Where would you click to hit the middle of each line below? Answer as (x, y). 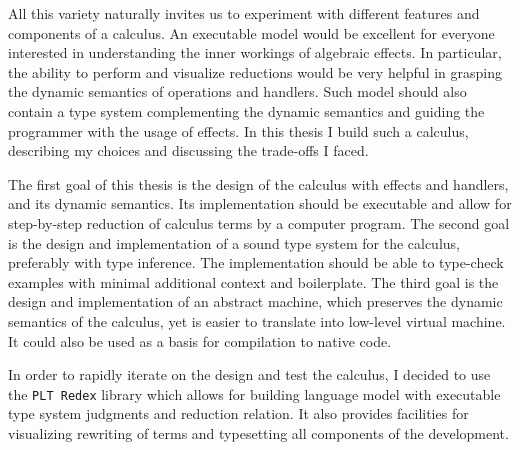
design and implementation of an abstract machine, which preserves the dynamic (255, 301)
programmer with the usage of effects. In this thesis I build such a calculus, (238, 130)
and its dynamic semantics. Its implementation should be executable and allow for (260, 203)
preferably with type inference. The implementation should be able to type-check (256, 262)
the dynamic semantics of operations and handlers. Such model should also (237, 91)
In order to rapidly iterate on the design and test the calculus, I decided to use (249, 374)
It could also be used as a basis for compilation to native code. (200, 340)
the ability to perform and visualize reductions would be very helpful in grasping (255, 71)
